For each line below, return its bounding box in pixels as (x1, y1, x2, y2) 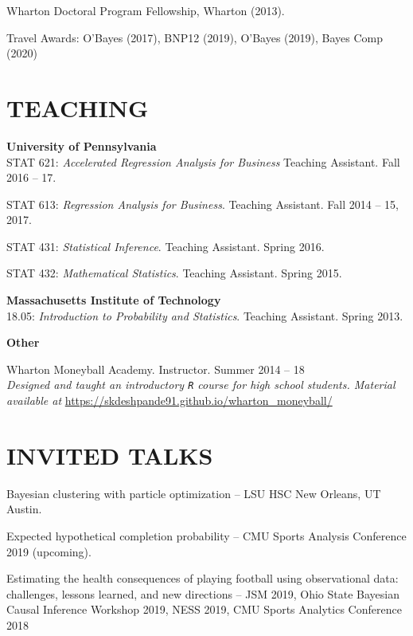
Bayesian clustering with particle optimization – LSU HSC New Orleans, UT (6, 485, 381, 501)
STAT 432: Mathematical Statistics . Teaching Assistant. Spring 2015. (6, 265, 342, 281)
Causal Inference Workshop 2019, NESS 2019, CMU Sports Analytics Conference (6, 601, 402, 618)
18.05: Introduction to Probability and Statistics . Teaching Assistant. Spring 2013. (6, 307, 403, 324)
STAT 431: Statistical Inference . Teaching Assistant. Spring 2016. (6, 238, 325, 254)
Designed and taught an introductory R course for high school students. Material (6, 376, 395, 393)
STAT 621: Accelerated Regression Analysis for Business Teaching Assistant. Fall (6, 153, 400, 170)
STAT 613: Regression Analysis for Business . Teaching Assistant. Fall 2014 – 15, (6, 195, 399, 212)
